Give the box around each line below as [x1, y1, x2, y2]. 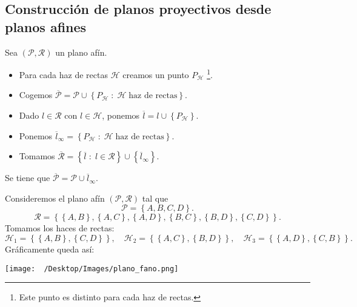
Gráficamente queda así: [5, 243, 95, 255]
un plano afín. [55, 45, 107, 58]
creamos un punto [122, 68, 189, 81]
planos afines [5, 17, 87, 36]
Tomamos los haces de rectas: [5, 222, 115, 234]
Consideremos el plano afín [5, 191, 105, 204]
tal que [142, 191, 168, 204]
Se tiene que [5, 171, 50, 184]
